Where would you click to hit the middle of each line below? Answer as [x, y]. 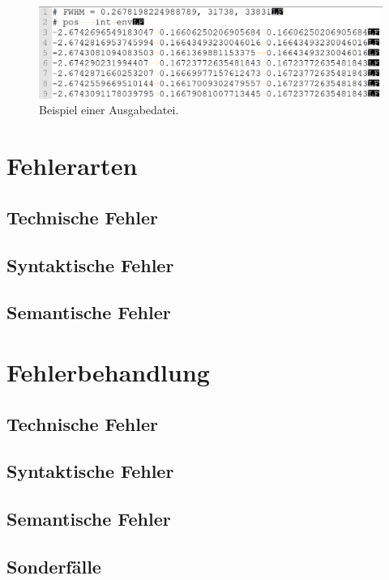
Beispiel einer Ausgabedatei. [109, 110]
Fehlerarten [72, 166]
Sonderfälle [54, 566]
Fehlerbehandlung [108, 371]
